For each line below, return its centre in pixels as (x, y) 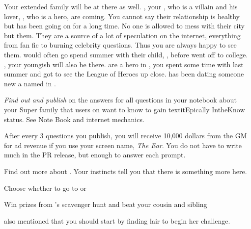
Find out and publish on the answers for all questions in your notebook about (120, 100)
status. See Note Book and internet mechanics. (74, 119)
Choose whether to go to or (45, 188)
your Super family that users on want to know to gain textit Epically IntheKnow (125, 109)
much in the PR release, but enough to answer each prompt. (95, 155)
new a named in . (30, 83)
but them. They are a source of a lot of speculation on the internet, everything (122, 35)
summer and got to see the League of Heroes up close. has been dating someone (124, 74)
